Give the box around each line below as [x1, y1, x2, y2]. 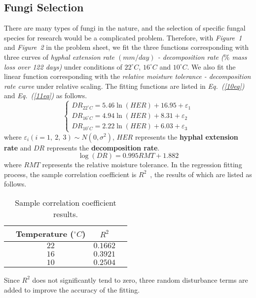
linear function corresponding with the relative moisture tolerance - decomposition [4, 71, 251, 81]
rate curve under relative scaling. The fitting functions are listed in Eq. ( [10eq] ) [4, 80, 245, 91]
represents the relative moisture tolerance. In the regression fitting [42, 159, 242, 170]
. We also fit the [187, 61, 236, 72]
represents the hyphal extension [135, 131, 238, 142]
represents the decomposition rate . [46, 142, 160, 152]
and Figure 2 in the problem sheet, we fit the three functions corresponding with [4, 42, 249, 52]
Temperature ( [16, 227, 74, 239]
